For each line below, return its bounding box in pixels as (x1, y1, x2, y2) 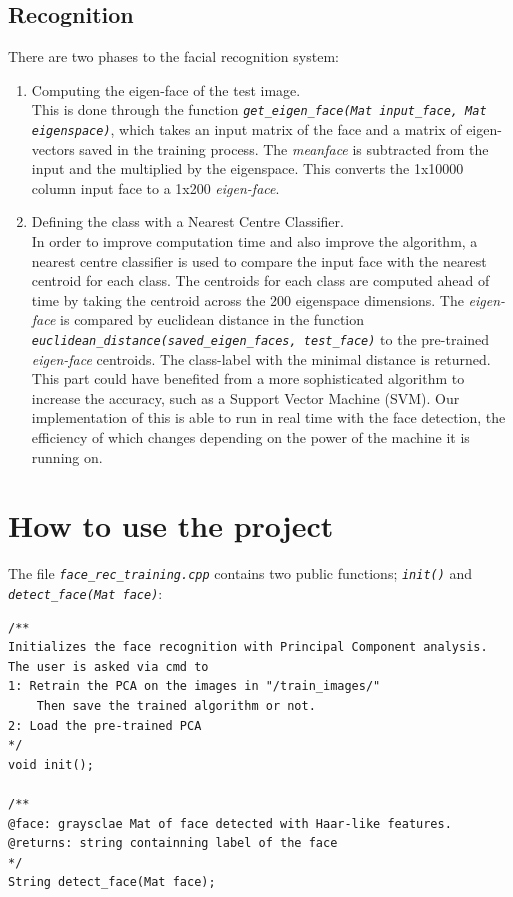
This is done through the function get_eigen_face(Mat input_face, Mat (31, 99, 487, 120)
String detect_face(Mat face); (8, 875, 216, 890)
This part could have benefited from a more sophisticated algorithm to (31, 368, 465, 389)
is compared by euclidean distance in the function (60, 309, 365, 330)
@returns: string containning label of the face (8, 836, 338, 851)
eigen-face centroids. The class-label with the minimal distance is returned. (31, 348, 491, 369)
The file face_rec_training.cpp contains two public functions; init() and (8, 563, 473, 584)
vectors (31, 138, 75, 159)
